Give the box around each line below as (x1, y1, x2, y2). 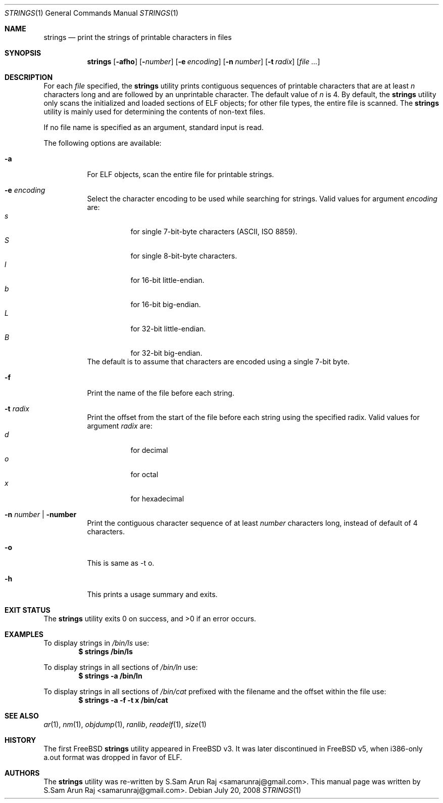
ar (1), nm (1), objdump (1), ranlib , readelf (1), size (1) (43, 720, 207, 729)
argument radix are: (87, 421, 153, 430)
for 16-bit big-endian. (130, 300, 201, 309)
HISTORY (5, 736, 36, 744)
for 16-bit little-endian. (130, 276, 205, 284)
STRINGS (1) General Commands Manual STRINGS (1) (5, 9, 179, 17)
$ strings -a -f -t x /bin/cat (78, 696, 168, 704)
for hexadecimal (130, 494, 184, 503)
